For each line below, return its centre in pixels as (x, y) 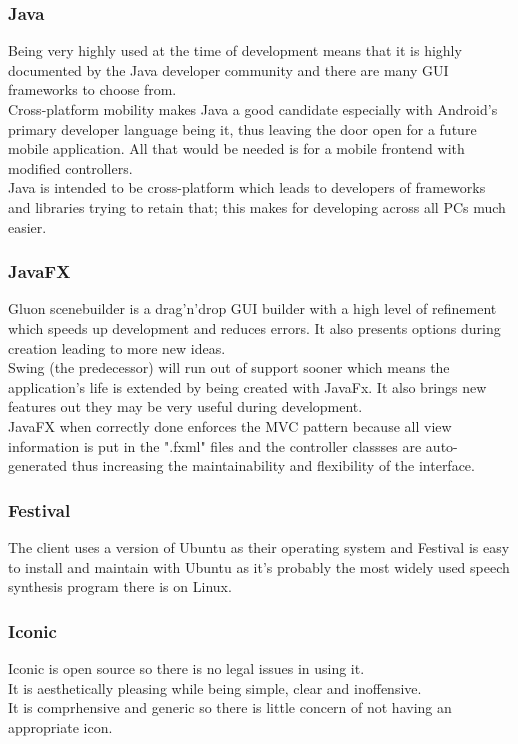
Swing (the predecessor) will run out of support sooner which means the (229, 367)
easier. (27, 226)
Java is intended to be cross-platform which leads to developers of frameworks (247, 187)
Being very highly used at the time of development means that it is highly (235, 50)
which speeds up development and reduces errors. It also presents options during (254, 327)
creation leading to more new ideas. (117, 347)
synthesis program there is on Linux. (120, 586)
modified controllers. (70, 167)
